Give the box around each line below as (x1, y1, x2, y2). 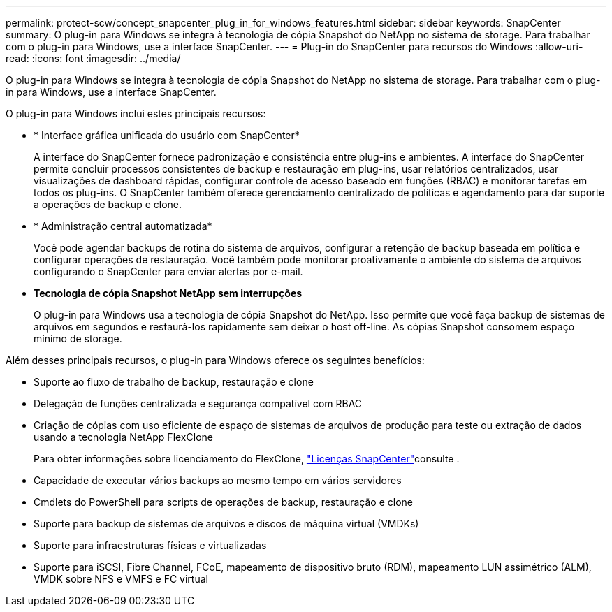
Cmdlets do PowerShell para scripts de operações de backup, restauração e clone (34, 496, 413, 508)
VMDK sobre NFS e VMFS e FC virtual (34, 573, 208, 585)
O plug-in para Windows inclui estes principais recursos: (6, 108, 266, 119)
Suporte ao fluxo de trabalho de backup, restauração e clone (34, 376, 314, 388)
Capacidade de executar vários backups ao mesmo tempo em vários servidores (34, 474, 402, 486)
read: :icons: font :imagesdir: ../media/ (6, 52, 181, 64)
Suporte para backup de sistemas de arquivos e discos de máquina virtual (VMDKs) (34, 518, 419, 530)
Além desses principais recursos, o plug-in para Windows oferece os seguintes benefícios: (6, 354, 425, 366)
